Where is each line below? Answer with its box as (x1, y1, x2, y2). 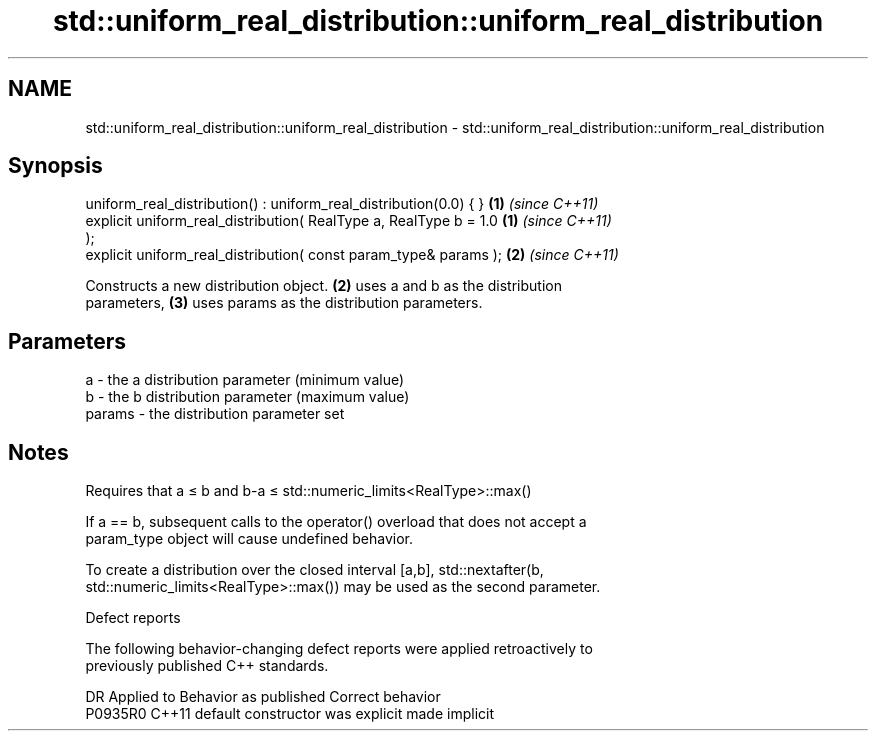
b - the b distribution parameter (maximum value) (85, 388, 410, 406)
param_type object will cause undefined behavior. (85, 530, 414, 548)
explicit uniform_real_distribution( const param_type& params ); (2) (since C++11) (85, 246, 619, 264)
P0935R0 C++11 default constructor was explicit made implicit (85, 705, 495, 723)
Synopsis (8, 153, 103, 179)
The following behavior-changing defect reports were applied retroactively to (85, 640, 593, 658)
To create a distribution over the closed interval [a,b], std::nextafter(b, (85, 561, 544, 579)
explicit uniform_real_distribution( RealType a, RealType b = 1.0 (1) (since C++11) (85, 212, 612, 230)
